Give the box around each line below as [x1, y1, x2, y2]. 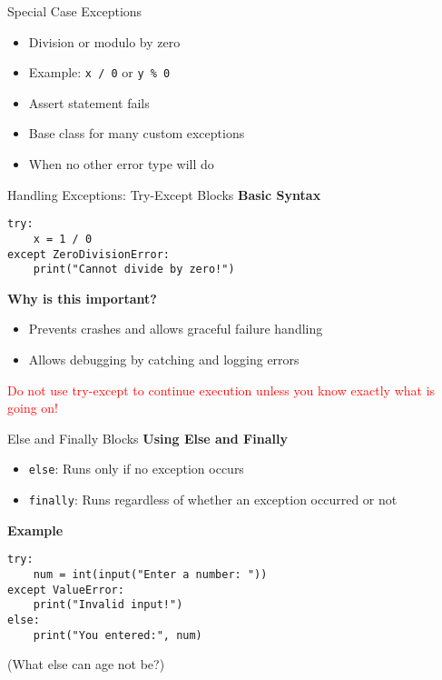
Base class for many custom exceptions [28, 124, 245, 143]
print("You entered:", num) [33, 628, 202, 642]
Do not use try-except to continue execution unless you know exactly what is [7, 380, 436, 399]
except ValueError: [7, 583, 124, 596]
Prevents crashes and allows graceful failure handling [28, 319, 323, 338]
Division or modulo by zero [28, 32, 181, 51]
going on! [7, 398, 59, 417]
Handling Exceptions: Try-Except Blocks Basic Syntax [7, 185, 321, 204]
